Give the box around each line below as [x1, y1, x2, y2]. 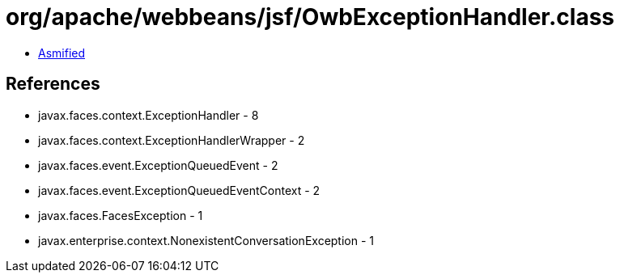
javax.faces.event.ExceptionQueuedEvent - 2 [38, 158, 278, 172]
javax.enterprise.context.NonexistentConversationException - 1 [38, 233, 375, 247]
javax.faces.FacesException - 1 [38, 208, 203, 222]
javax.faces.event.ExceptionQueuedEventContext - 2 [38, 183, 321, 197]
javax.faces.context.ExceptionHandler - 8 [38, 108, 259, 122]
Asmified [38, 45, 86, 60]
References [6, 74, 100, 95]
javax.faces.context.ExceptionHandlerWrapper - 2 [38, 133, 305, 147]
